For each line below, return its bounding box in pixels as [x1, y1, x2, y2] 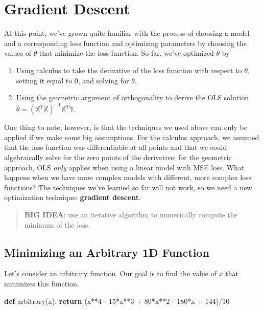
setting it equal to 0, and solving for [16, 75, 129, 85]
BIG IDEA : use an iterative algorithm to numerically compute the [24, 209, 237, 219]
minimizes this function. [4, 278, 79, 289]
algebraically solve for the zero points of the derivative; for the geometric [4, 151, 232, 162]
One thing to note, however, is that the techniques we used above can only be [4, 122, 247, 132]
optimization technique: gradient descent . [4, 192, 141, 203]
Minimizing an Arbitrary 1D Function [4, 244, 209, 260]
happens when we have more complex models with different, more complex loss [4, 172, 252, 183]
